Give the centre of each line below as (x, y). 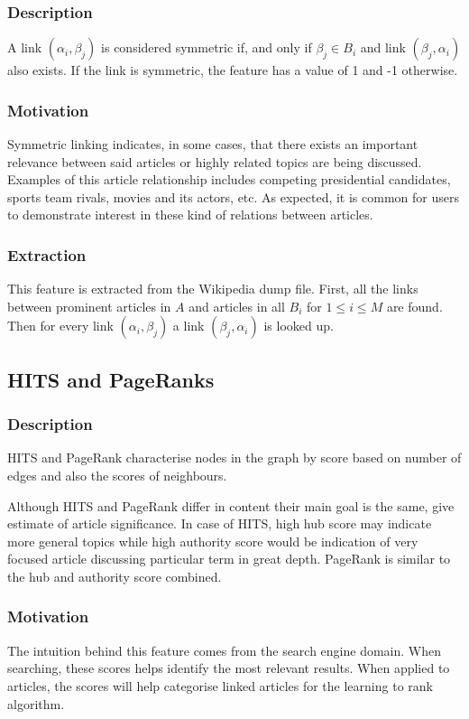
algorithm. (36, 703)
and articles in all (237, 306)
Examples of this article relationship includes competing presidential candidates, (229, 179)
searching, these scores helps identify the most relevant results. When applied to (229, 668)
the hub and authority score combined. (115, 576)
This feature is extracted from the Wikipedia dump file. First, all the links (213, 289)
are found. (414, 306)
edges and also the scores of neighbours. (117, 475)
